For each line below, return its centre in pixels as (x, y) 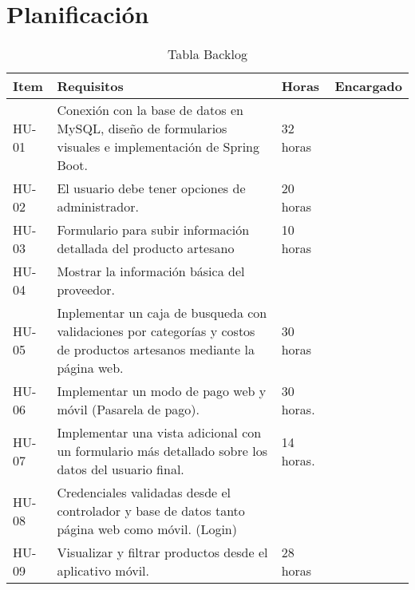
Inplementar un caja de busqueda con (162, 313)
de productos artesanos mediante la (156, 350)
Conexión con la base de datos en (150, 110)
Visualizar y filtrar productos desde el (162, 552)
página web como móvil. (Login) (147, 529)
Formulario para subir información (153, 230)
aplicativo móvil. (103, 571)
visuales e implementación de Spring (158, 147)
